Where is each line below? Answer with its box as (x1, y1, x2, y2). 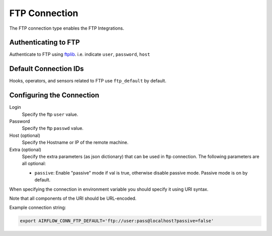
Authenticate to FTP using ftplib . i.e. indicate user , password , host (9, 51, 151, 57)
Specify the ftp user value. (22, 111, 79, 117)
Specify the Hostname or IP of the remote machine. (22, 139, 128, 145)
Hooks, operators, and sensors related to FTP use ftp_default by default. (9, 78, 166, 84)
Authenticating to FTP (9, 38, 80, 47)
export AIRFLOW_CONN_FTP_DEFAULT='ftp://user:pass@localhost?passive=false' (20, 218, 214, 224)
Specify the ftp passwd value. (22, 125, 84, 131)
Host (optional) (9, 132, 40, 138)
